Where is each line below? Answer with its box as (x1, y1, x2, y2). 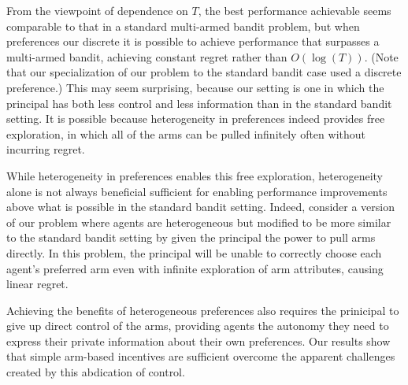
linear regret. (6, 276, 69, 292)
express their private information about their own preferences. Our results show (6, 332, 391, 349)
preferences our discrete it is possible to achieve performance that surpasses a (6, 33, 380, 50)
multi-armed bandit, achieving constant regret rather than (6, 48, 287, 65)
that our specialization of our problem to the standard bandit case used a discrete (6, 64, 402, 80)
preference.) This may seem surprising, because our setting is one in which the (6, 79, 384, 95)
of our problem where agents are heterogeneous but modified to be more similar (6, 213, 391, 230)
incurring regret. (6, 141, 85, 157)
